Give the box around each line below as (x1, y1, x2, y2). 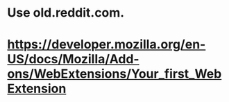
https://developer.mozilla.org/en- (7, 37, 206, 53)
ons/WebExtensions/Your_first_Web (7, 66, 222, 82)
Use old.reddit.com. (7, 5, 125, 21)
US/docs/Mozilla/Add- (7, 51, 140, 67)
